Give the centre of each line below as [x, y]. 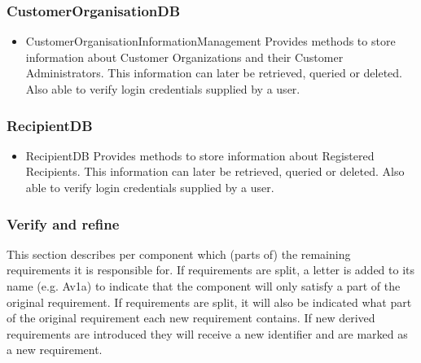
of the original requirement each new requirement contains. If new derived [191, 318]
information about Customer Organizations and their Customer [184, 57]
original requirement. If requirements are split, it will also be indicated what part [209, 302]
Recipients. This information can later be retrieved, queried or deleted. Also [215, 171]
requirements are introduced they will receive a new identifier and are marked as [207, 333]
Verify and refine [63, 223]
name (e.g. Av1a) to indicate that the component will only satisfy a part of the [204, 286]
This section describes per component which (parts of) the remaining [179, 254]
